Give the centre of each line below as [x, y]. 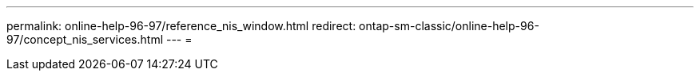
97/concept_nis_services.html [85, 39]
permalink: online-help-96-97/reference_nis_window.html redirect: [181, 26]
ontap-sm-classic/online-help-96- [449, 26]
